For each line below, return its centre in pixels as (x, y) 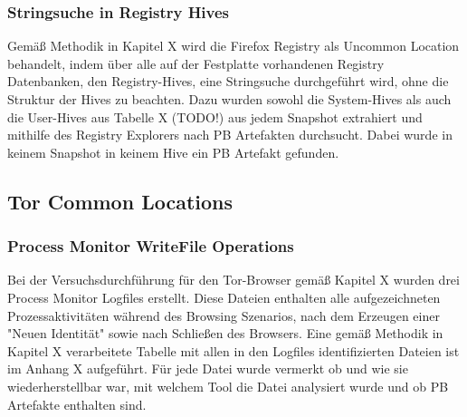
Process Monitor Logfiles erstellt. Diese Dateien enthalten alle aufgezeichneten (224, 297)
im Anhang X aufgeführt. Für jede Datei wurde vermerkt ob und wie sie (208, 369)
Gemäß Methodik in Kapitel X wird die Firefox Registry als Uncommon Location (233, 46)
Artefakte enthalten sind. (77, 404)
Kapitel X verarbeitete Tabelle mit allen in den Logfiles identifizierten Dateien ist (233, 350)
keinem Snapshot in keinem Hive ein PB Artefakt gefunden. (173, 152)
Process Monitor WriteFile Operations (151, 246)
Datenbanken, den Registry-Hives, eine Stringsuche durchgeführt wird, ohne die (228, 81)
